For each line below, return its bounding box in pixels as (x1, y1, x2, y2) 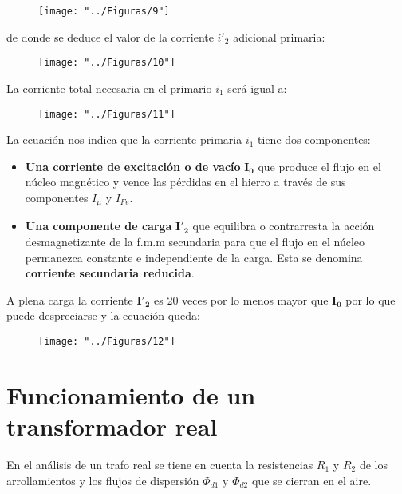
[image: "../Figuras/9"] (38, 6, 170, 17)
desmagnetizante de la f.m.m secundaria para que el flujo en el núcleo (25, 233, 365, 249)
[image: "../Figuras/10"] (38, 57, 175, 69)
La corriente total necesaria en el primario (6, 79, 212, 96)
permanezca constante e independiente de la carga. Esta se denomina (25, 249, 363, 265)
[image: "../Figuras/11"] (38, 108, 175, 120)
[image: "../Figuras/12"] (38, 335, 175, 347)
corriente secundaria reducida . (25, 265, 195, 281)
